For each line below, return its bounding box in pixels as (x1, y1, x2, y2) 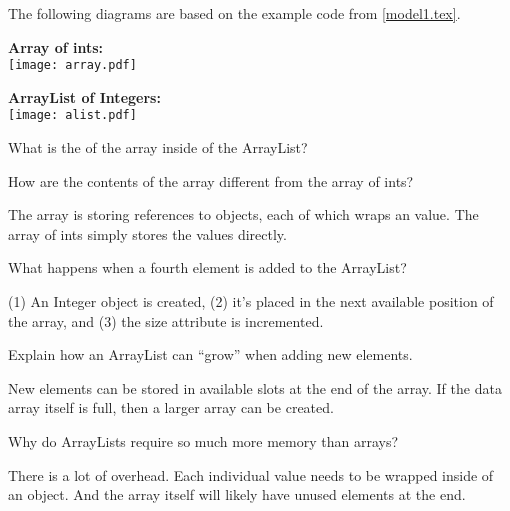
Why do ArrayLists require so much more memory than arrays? (8, 431, 399, 452)
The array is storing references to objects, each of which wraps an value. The (8, 204, 479, 225)
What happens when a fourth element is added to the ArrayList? (8, 257, 407, 278)
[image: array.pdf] (8, 58, 137, 73)
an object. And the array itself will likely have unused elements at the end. (8, 484, 466, 505)
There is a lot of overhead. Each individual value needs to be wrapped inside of (8, 464, 494, 485)
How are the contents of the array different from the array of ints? (8, 170, 414, 191)
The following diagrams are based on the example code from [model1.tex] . (8, 3, 461, 23)
